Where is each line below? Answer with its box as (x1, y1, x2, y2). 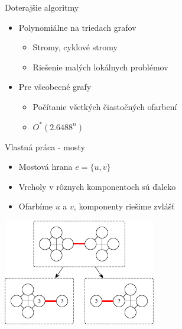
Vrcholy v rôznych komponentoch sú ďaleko (18, 180, 176, 192)
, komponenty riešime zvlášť (73, 200, 175, 212)
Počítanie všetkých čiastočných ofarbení (32, 100, 177, 112)
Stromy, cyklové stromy (32, 41, 118, 53)
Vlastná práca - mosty (5, 140, 85, 153)
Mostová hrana (18, 160, 73, 173)
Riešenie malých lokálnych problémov (32, 60, 168, 73)
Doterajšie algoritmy (5, 1, 79, 13)
